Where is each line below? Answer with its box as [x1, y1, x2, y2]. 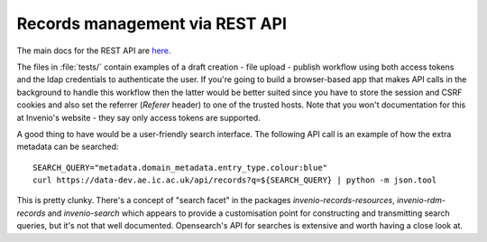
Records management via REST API [16, 14, 288, 33]
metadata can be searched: [16, 141, 119, 153]
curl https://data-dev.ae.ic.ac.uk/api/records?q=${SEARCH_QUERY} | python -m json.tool [32, 175, 437, 185]
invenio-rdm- [397, 195, 446, 206]
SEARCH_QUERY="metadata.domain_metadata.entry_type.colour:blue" [32, 163, 328, 172]
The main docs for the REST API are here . [16, 45, 171, 56]
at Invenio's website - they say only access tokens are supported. [16, 112, 261, 123]
